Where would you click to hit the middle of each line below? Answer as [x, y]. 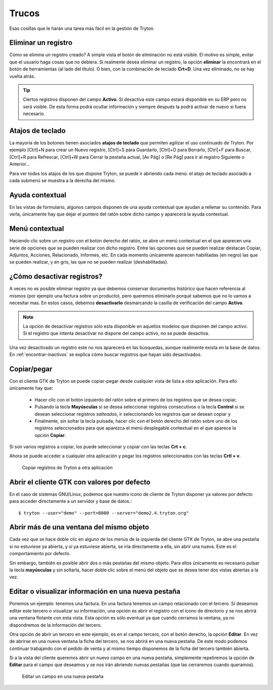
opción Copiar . [50, 435]
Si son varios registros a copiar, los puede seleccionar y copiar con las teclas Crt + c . [98, 447]
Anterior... [20, 164]
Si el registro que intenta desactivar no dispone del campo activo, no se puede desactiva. [116, 333]
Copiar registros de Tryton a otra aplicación [67, 467]
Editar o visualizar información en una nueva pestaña [95, 591]
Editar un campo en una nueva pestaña [63, 676]
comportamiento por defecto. [40, 554]
